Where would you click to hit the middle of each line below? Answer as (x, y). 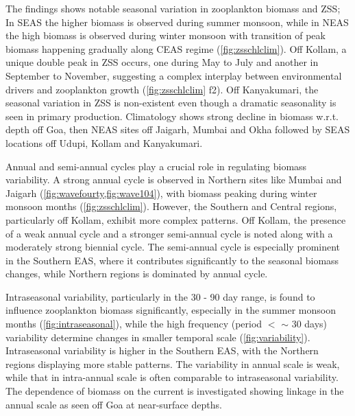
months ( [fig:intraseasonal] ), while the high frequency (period (134, 324)
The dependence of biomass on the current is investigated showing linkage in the (175, 391)
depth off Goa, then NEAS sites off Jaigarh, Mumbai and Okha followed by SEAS (178, 129)
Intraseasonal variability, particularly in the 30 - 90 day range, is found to (160, 296)
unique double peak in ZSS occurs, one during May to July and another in (162, 62)
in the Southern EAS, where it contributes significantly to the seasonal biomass (172, 260)
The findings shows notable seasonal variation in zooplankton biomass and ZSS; (173, 8)
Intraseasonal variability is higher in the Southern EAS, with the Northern (162, 350)
